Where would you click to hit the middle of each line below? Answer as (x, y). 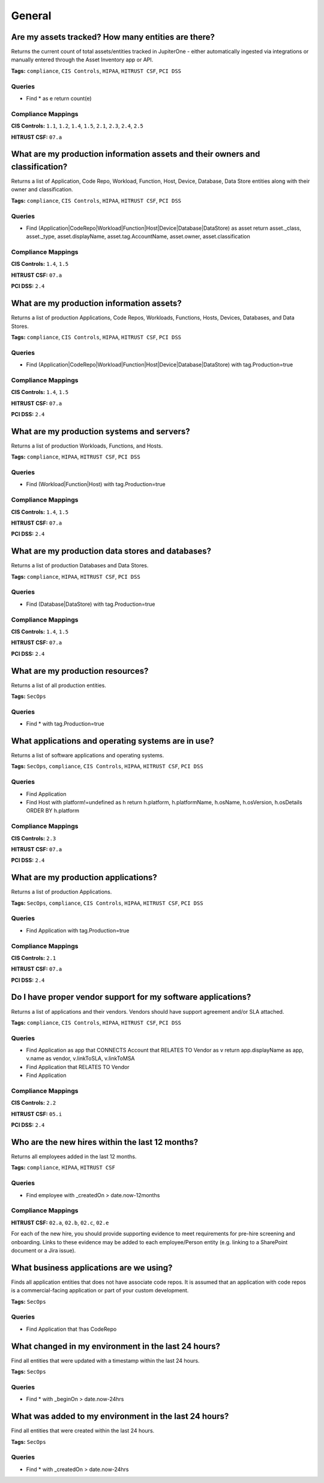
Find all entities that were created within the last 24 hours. (83, 1431)
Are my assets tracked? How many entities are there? (113, 37)
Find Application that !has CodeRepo (71, 1329)
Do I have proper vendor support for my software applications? (131, 997)
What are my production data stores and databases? (111, 551)
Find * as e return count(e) (59, 98)
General (31, 16)
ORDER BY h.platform (53, 811)
